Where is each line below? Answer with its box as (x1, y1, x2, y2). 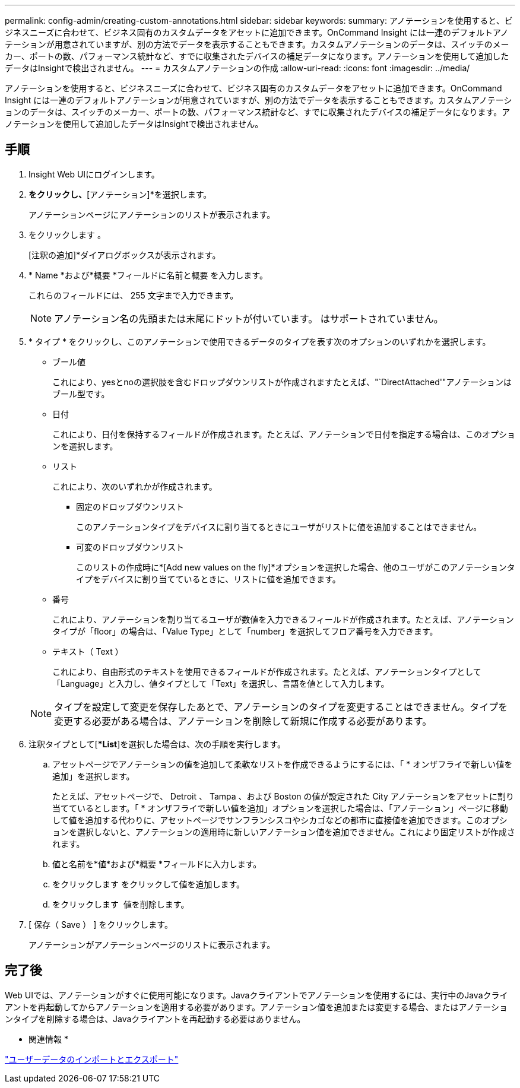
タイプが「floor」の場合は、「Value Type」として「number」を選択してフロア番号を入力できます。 (52, 626, 438, 636)
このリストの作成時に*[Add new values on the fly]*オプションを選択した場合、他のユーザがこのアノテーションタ (76, 562, 515, 572)
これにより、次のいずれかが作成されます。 (52, 481, 217, 491)
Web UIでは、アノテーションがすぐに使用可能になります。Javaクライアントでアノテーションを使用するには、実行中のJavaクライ (5, 989, 508, 1000)
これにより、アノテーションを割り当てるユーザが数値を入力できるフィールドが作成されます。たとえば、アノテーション (52, 614, 514, 624)
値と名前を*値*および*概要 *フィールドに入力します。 (52, 858, 262, 869)
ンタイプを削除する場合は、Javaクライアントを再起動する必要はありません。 (5, 1013, 306, 1024)
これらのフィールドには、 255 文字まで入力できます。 (28, 290, 239, 300)
